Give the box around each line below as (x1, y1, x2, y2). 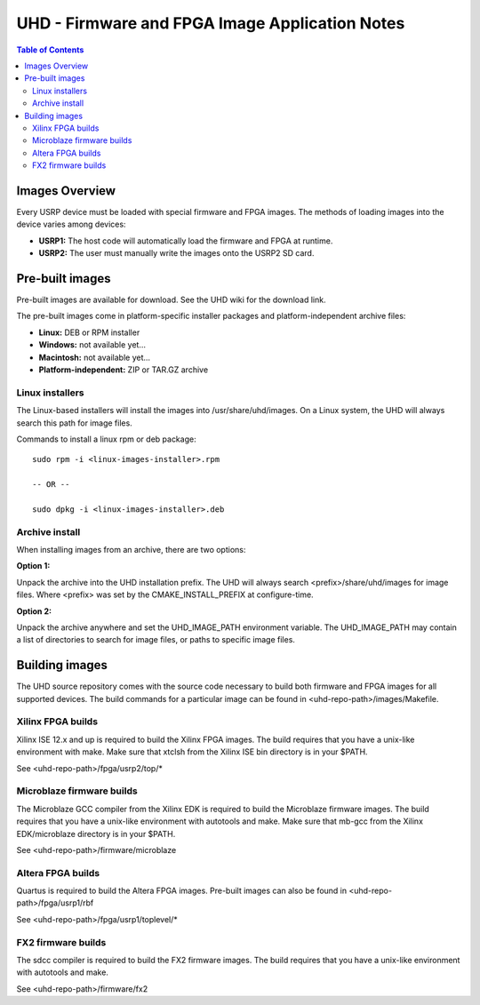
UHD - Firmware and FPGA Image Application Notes (16, 13, 405, 33)
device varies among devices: (16, 219, 126, 230)
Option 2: (16, 605, 52, 617)
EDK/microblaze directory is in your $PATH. (16, 828, 176, 839)
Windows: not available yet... (38, 339, 147, 350)
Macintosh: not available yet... (38, 352, 151, 363)
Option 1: (16, 561, 51, 571)
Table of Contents (16, 44, 84, 55)
